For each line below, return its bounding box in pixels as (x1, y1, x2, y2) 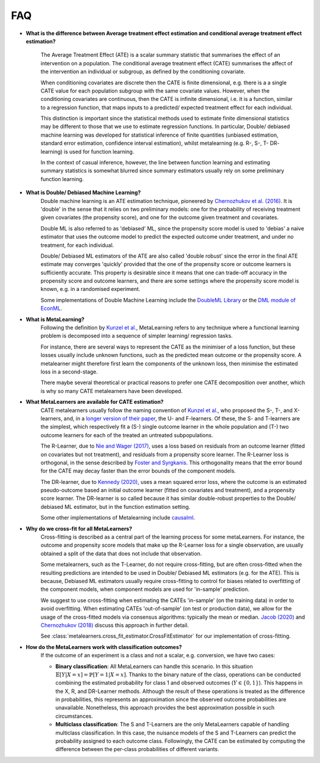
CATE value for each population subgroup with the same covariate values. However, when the (40, 87, 270, 94)
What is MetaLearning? (25, 315, 85, 323)
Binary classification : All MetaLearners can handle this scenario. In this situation (55, 663, 253, 670)
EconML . (40, 305, 62, 312)
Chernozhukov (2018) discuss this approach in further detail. (40, 621, 189, 629)
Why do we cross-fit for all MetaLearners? (25, 525, 133, 532)
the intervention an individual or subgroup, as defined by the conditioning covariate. (40, 68, 246, 75)
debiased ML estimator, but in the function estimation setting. (40, 503, 191, 510)
